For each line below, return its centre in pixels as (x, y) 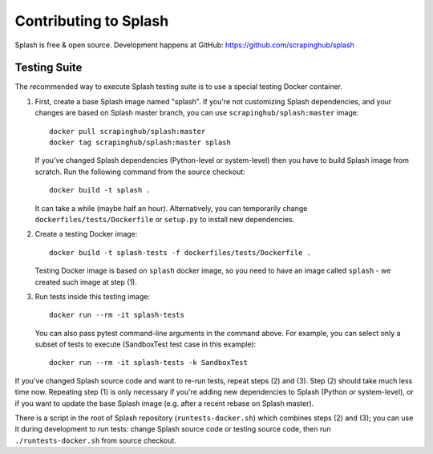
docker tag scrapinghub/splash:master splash (140, 143)
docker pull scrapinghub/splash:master (127, 131)
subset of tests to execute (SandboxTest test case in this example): (146, 344)
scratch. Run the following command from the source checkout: (140, 172)
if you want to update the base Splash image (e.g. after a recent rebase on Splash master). (164, 403)
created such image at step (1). (86, 282)
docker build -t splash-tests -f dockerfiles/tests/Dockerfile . (180, 252)
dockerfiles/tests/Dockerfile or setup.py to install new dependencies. (165, 219)
